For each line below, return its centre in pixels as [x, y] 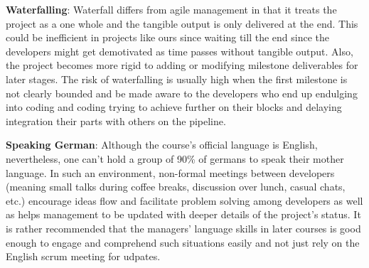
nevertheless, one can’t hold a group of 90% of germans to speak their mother [175, 158]
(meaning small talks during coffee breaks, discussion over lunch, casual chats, [176, 187]
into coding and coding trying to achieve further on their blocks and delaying [174, 107]
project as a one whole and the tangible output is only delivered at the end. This [182, 23]
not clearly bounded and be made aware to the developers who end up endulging [182, 93]
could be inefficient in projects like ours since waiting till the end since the [167, 37]
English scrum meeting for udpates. [83, 256]
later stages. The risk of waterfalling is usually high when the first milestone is [177, 79]
